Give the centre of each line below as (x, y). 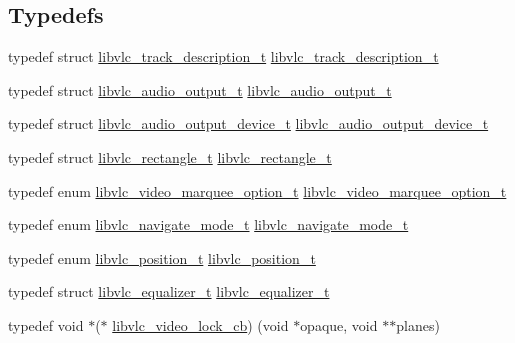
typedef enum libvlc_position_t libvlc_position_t (162, 257)
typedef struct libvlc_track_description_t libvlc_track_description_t (223, 56)
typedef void (46, 324)
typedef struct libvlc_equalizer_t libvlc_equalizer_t (169, 291)
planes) (418, 324)
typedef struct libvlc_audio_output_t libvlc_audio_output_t (200, 89)
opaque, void (339, 324)
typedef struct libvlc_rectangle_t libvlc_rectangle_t (170, 156)
